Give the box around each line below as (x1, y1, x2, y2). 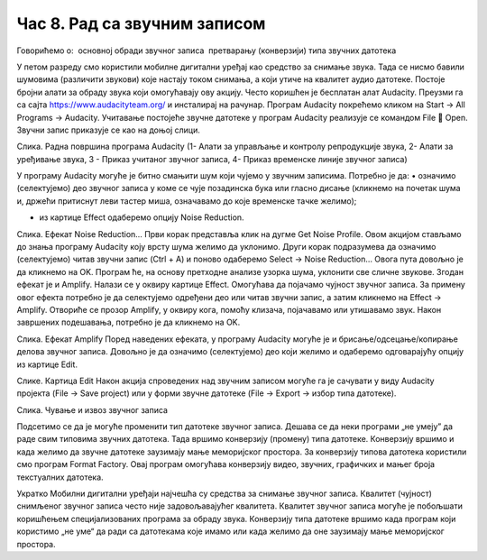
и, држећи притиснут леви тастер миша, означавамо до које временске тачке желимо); (16, 195, 357, 207)
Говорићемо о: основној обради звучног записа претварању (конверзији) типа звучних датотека (16, 45, 397, 56)
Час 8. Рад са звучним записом (16, 14, 266, 33)
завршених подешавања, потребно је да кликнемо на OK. (16, 317, 241, 328)
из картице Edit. (16, 359, 78, 370)
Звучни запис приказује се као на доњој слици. (16, 124, 200, 135)
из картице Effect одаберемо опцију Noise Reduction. (39, 212, 244, 223)
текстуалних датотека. (16, 472, 104, 482)
